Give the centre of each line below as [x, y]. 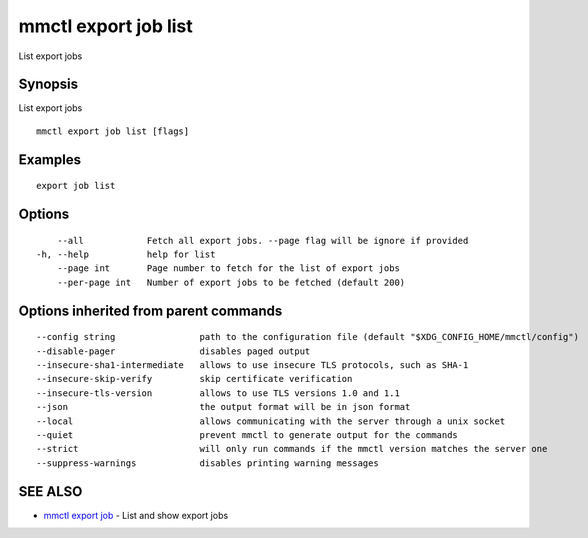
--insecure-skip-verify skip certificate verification [194, 379]
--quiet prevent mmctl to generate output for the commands [247, 434]
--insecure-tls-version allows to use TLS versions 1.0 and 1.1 [218, 393]
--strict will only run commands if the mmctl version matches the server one [292, 449]
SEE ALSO [50, 491]
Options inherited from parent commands [150, 310]
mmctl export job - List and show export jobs [136, 515]
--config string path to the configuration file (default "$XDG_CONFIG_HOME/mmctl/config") [308, 337]
